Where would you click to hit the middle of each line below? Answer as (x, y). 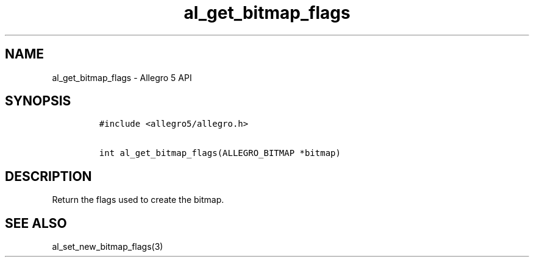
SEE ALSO (36, 223)
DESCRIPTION (48, 176)
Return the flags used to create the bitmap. (138, 200)
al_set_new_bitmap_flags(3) (108, 247)
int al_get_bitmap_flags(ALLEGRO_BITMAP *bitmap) (220, 153)
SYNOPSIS (38, 101)
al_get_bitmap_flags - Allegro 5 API (122, 77)
